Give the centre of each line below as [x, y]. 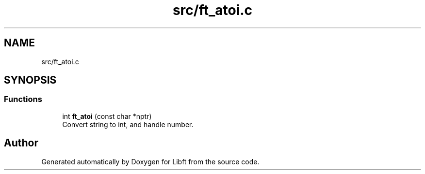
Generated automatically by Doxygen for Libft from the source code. [150, 161]
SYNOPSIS [30, 80]
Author [21, 143]
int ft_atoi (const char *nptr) [107, 116]
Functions [23, 99]
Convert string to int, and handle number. [128, 124]
